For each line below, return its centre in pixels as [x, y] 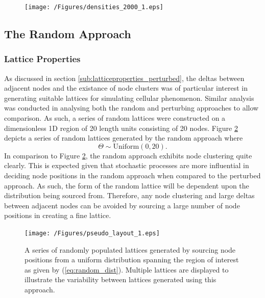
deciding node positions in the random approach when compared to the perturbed [132, 175]
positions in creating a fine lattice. [58, 215]
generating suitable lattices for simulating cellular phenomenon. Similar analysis [129, 98]
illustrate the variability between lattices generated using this [121, 279]
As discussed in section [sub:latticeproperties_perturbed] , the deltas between [124, 78]
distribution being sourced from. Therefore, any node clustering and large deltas [129, 195]
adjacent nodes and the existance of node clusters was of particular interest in [126, 88]
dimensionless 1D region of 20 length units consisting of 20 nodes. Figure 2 [121, 128]
